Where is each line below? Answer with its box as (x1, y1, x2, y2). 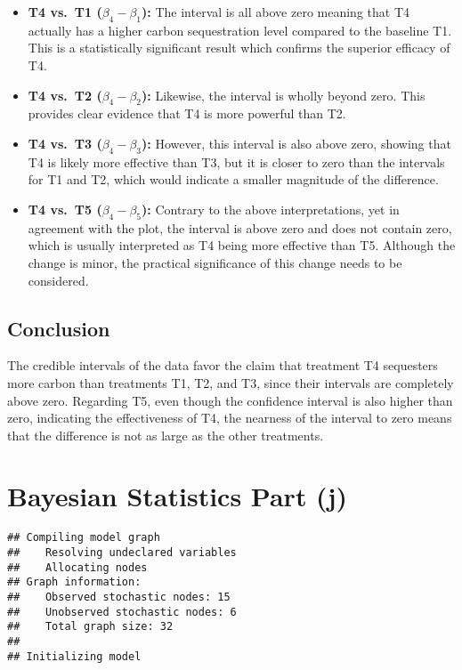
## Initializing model (7, 650, 142, 663)
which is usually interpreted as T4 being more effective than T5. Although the (28, 236, 456, 254)
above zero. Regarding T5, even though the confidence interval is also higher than (7, 391, 453, 409)
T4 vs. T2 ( (28, 85, 102, 104)
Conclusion (7, 314, 110, 342)
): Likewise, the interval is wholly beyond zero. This (142, 85, 426, 104)
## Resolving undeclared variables (7, 546, 237, 560)
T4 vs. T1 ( (28, 3, 102, 20)
